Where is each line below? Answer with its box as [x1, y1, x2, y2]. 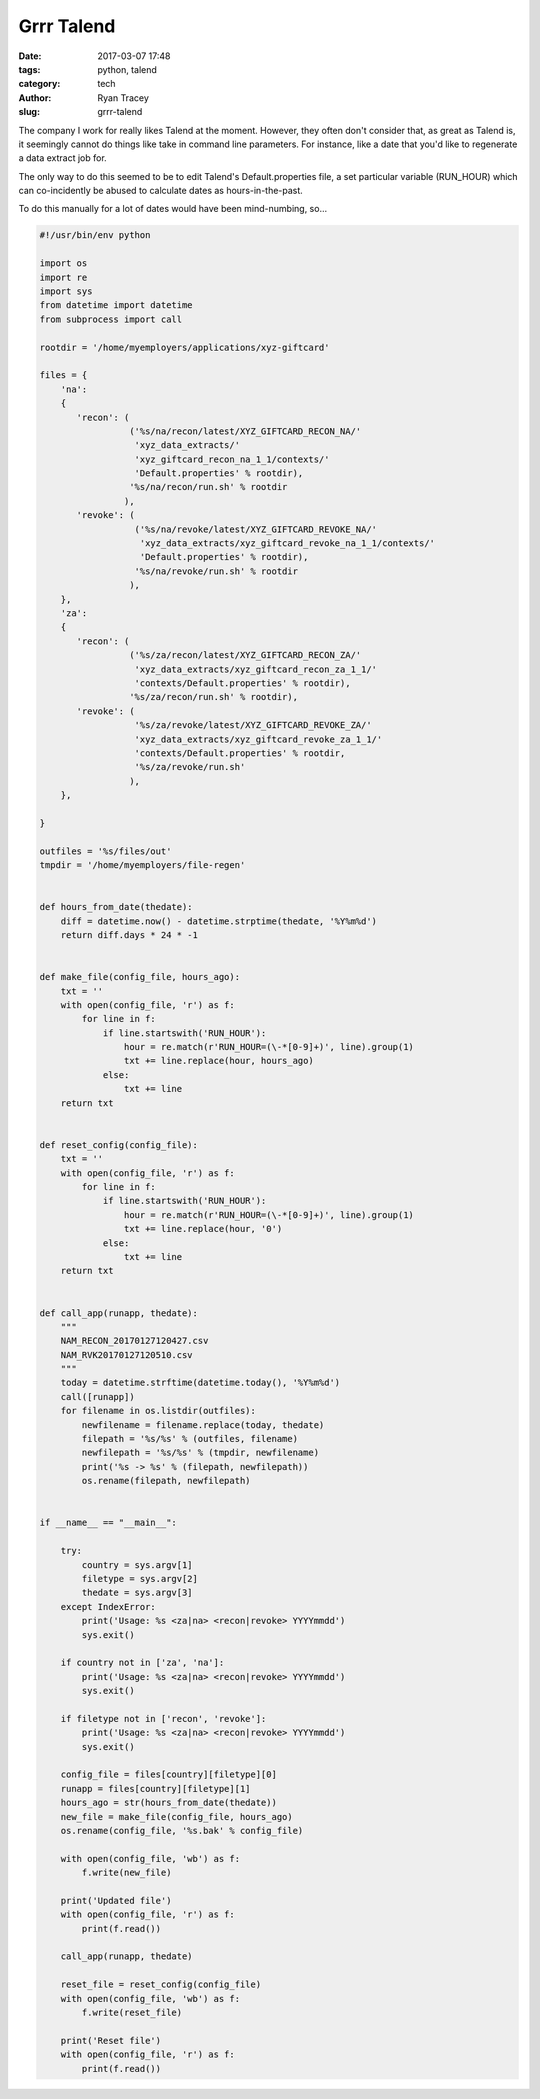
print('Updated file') [60, 1895, 172, 1906]
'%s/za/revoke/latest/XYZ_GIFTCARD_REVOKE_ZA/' [134, 720, 372, 731]
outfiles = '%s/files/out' [39, 845, 172, 857]
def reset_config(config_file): [39, 1139, 199, 1150]
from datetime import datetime [39, 300, 194, 311]
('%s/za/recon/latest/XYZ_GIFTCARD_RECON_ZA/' [128, 650, 362, 661]
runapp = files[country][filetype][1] [60, 1783, 251, 1794]
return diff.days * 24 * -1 [60, 929, 199, 940]
